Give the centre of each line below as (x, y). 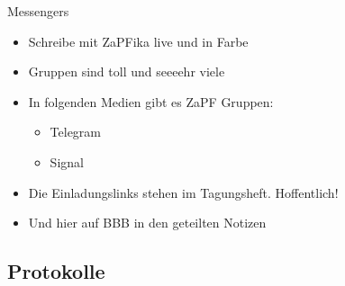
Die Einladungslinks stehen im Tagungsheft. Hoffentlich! (183, 192)
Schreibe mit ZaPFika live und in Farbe (138, 41)
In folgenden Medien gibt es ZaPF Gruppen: (151, 101)
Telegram (76, 132)
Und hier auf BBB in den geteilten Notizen (147, 223)
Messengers (38, 11)
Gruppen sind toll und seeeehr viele (127, 71)
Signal (67, 161)
